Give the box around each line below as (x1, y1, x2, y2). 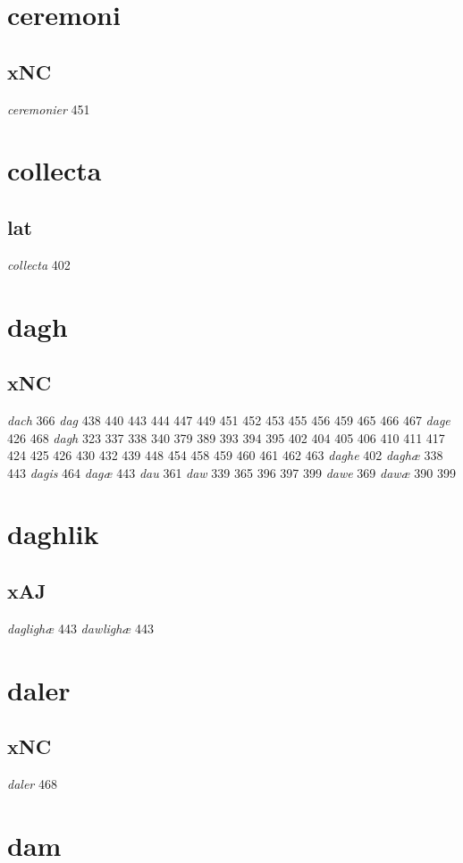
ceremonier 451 (7, 99, 90, 118)
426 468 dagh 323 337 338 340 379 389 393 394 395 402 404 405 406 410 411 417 (7, 428, 445, 447)
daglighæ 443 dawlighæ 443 (7, 618, 155, 637)
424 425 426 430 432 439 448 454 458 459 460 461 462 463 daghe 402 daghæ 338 (7, 446, 443, 465)
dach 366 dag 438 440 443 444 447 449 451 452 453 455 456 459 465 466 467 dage (7, 410, 450, 429)
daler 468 (7, 775, 57, 793)
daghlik (7, 515, 99, 552)
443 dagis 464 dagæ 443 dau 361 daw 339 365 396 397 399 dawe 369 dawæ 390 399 (7, 463, 456, 482)
